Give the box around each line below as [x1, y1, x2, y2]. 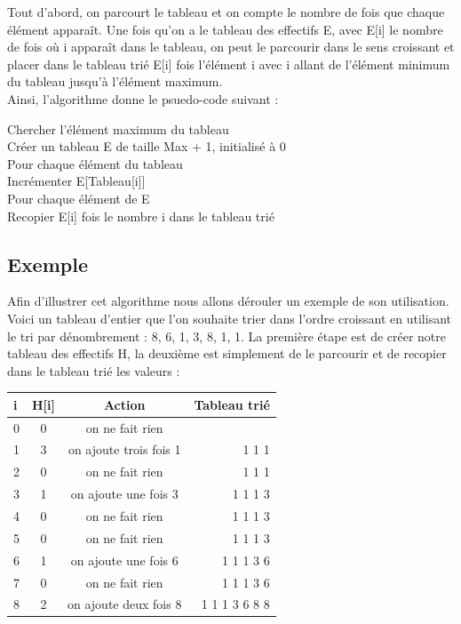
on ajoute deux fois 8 [68, 595, 182, 613]
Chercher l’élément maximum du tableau [7, 119, 229, 138]
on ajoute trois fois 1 [68, 440, 181, 459]
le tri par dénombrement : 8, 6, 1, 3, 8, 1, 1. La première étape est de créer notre [7, 326, 447, 345]
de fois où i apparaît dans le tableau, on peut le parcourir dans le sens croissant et [7, 37, 455, 56]
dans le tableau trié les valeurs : [7, 361, 180, 380]
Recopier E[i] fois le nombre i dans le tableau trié [7, 206, 274, 225]
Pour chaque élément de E [7, 188, 150, 207]
